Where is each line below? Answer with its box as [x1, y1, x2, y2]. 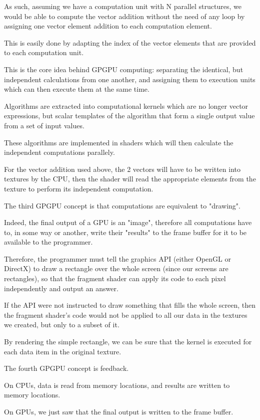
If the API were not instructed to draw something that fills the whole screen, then [4, 300, 256, 310]
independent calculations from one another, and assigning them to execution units [4, 74, 255, 84]
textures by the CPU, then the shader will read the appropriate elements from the [4, 173, 256, 184]
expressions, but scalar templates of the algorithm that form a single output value [4, 110, 255, 121]
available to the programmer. [4, 237, 93, 247]
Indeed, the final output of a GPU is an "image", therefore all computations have [4, 217, 252, 228]
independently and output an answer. [4, 283, 118, 293]
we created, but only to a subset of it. [4, 319, 119, 330]
